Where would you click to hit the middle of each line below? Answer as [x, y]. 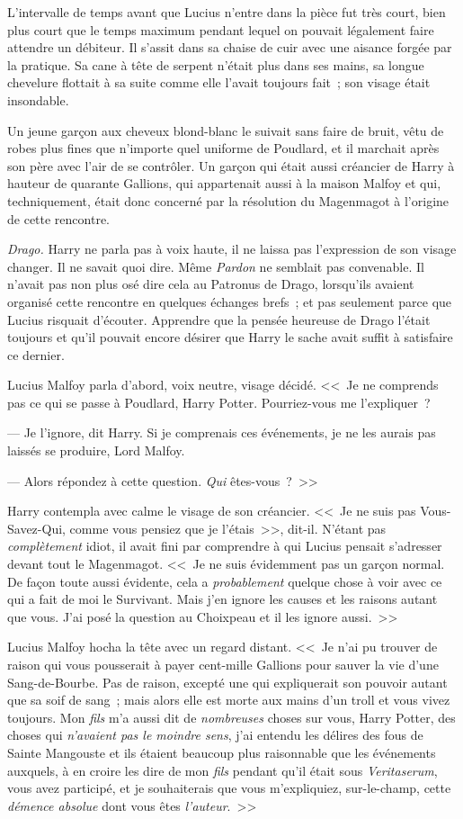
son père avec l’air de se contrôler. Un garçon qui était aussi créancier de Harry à [231, 165]
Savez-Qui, [36, 528]
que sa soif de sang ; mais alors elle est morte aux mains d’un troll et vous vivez [229, 700]
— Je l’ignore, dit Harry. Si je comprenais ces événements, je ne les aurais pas [222, 432]
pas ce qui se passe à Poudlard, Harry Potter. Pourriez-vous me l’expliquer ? [219, 402]
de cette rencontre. [59, 218]
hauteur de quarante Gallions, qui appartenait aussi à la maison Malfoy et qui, [224, 183]
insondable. [38, 99]
